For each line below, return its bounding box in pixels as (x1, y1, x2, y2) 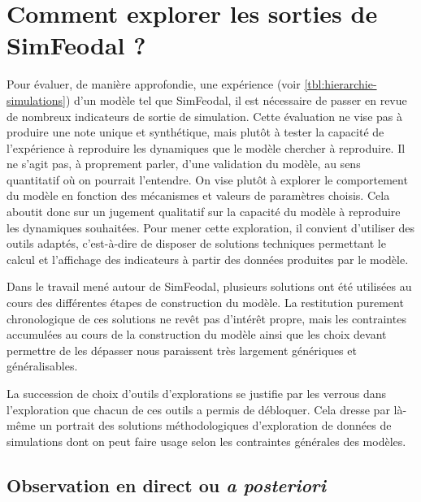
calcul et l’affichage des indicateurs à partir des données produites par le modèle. (7, 250, 409, 267)
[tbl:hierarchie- (304, 76, 377, 93)
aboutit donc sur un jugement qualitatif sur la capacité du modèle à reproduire (7, 203, 401, 220)
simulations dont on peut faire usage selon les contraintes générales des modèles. (7, 432, 406, 449)
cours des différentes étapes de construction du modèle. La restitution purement (7, 294, 404, 311)
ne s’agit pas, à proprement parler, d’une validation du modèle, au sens (7, 155, 361, 172)
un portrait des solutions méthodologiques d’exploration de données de (39, 417, 392, 434)
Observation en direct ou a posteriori (7, 472, 326, 497)
